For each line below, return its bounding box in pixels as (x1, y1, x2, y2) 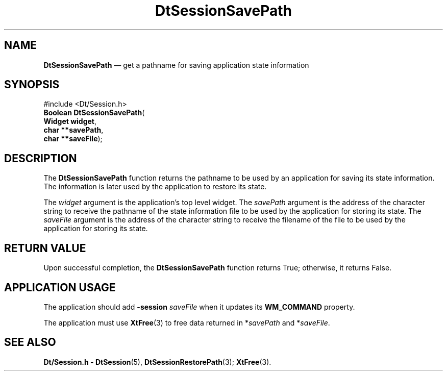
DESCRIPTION (4, 152, 77, 165)
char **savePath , (43, 126, 104, 135)
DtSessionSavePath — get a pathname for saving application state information (43, 60, 309, 69)
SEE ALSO (4, 336, 56, 349)
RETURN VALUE (4, 241, 86, 255)
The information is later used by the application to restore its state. (43, 182, 267, 191)
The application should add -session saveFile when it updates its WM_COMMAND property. (43, 302, 355, 311)
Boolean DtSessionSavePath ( (43, 108, 145, 117)
